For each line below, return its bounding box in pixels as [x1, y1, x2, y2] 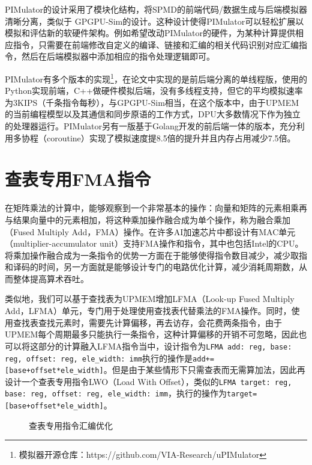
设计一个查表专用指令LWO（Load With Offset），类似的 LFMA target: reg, [5, 375, 292, 387]
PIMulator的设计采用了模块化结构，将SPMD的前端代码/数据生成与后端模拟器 [5, 3, 307, 15]
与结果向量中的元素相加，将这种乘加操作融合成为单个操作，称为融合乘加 [5, 213, 290, 226]
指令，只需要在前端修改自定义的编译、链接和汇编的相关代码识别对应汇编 [13, 38, 299, 51]
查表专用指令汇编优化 [29, 419, 113, 431]
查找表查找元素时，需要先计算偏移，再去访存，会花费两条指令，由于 [13, 316, 282, 328]
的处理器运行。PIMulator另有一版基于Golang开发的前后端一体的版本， [5, 120, 280, 132]
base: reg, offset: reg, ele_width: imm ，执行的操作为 [5, 387, 227, 399]
